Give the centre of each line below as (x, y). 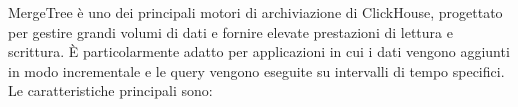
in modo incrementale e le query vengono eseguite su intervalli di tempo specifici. (256, 70)
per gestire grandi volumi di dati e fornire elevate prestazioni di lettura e (230, 31)
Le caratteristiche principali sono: (110, 90)
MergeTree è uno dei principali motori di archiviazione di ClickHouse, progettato (255, 12)
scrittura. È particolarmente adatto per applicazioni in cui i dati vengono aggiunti (259, 51)
